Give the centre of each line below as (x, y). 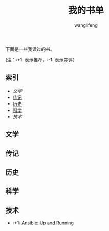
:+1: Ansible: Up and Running (43, 223)
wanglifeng (86, 25)
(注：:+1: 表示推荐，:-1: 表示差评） (41, 60)
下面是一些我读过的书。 (30, 49)
